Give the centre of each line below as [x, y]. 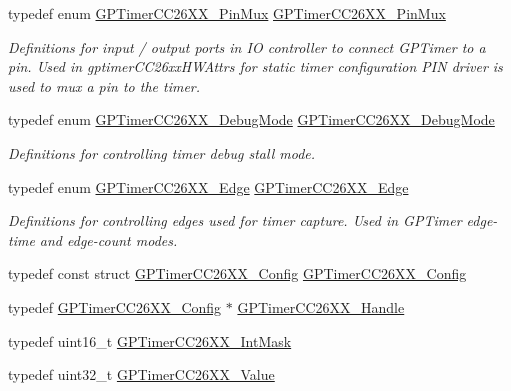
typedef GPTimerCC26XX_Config [115, 306]
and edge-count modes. [108, 239]
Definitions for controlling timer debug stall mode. [162, 152]
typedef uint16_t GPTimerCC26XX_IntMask [150, 340]
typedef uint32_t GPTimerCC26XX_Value [141, 374]
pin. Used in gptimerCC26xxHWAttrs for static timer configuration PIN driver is [255, 66]
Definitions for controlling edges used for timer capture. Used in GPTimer [235, 220]
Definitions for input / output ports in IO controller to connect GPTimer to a [247, 46]
